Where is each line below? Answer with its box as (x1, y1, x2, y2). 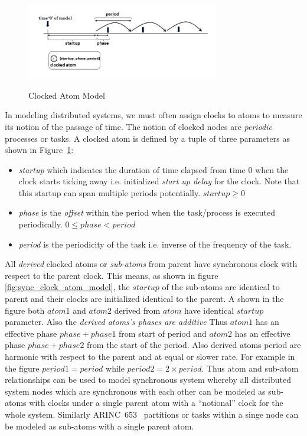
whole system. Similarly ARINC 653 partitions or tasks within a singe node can (5, 408, 299, 420)
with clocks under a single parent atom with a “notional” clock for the (29, 396, 283, 409)
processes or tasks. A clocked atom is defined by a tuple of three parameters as (5, 132, 290, 144)
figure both (5, 304, 45, 316)
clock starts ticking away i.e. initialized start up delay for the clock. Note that (18, 175, 300, 187)
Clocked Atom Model (28, 89, 105, 101)
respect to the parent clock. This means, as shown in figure (5, 269, 218, 281)
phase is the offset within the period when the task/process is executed (18, 206, 275, 219)
